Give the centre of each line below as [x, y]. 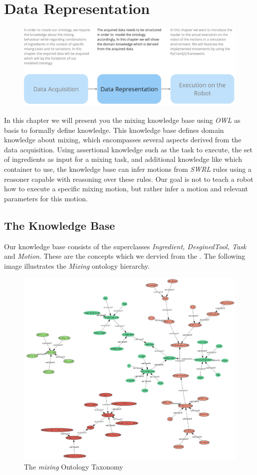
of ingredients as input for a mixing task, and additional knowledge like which [123, 159]
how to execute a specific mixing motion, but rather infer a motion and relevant [126, 189]
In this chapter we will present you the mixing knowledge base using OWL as [122, 120]
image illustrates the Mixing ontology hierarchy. [77, 265]
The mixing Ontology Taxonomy [74, 466]
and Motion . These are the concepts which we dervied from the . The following [125, 256]
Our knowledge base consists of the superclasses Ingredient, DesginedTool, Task [125, 246]
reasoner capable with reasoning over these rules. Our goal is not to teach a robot [129, 179]
